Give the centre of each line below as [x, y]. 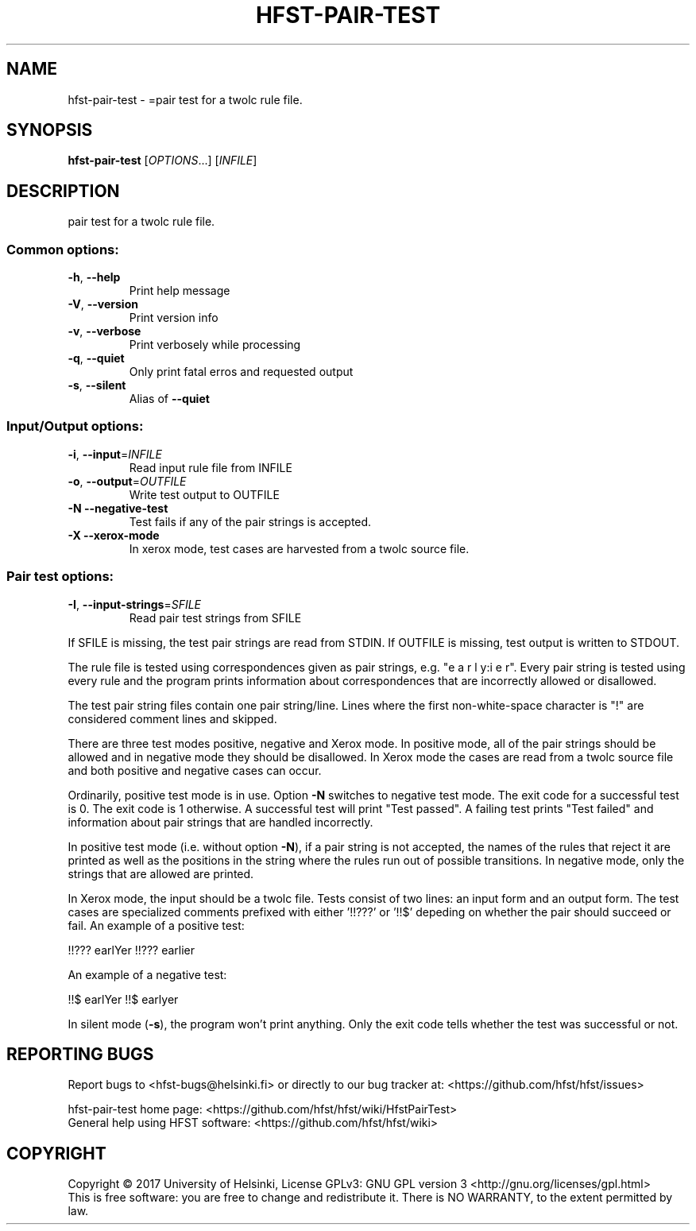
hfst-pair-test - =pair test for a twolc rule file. [185, 99]
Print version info [174, 318]
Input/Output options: [75, 426]
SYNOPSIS [50, 130]
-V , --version [103, 304]
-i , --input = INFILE [115, 454]
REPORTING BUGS [80, 1054]
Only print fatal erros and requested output [241, 372]
